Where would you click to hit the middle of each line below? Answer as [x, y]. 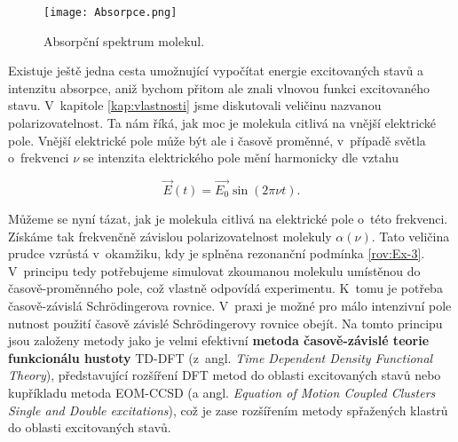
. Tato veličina [411, 236]
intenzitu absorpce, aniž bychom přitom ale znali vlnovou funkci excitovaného [219, 87]
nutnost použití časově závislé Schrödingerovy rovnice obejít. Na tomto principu [225, 323]
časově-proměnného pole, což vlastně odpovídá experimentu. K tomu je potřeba [225, 288]
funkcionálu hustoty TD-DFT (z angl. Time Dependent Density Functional [221, 357]
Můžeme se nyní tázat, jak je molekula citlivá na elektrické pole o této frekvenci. [228, 219]
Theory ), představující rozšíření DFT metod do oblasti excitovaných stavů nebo [225, 375]
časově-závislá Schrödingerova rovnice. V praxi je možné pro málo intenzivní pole [230, 305]
